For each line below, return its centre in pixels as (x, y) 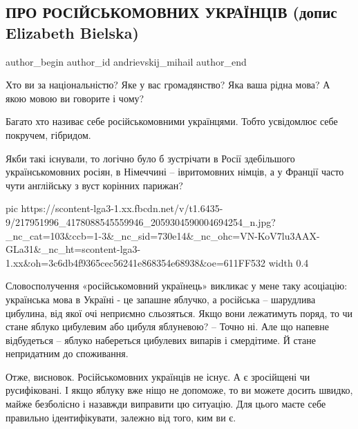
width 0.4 (289, 262)
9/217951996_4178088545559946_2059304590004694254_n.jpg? (141, 221)
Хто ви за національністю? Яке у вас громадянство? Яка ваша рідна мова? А (168, 85)
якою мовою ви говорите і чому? (75, 98)
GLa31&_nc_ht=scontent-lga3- (73, 249)
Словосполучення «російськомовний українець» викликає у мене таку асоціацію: (177, 286)
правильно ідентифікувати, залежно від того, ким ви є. (121, 417)
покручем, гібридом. (48, 134)
